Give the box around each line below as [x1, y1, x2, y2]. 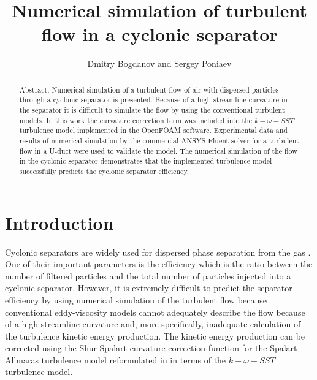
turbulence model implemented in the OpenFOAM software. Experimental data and [19, 125, 288, 135]
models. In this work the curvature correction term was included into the [19, 115, 253, 125]
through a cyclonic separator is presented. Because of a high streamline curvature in [19, 94, 288, 105]
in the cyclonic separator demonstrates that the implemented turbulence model [19, 156, 272, 166]
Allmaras [5, 353, 39, 366]
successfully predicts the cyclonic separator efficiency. [19, 165, 189, 176]
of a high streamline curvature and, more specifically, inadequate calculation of [5, 317, 301, 330]
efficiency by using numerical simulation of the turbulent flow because [5, 293, 267, 306]
